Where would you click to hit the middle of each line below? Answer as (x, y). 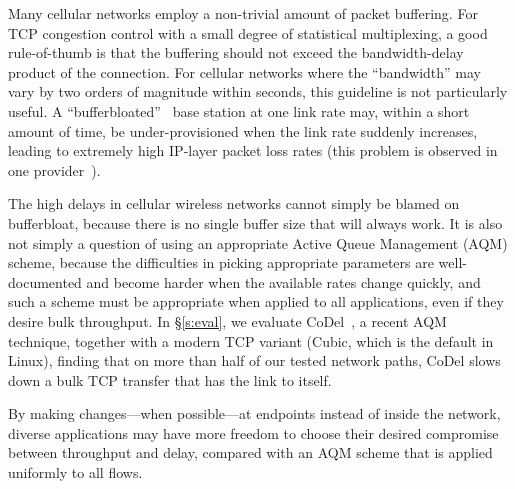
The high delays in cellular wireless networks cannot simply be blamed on (234, 203)
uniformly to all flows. (75, 472)
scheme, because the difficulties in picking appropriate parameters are (221, 262)
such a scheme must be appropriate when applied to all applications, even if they (256, 301)
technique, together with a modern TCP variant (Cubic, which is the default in (251, 340)
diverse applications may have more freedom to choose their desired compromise (253, 432)
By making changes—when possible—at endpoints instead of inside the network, (254, 413)
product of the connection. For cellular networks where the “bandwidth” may (244, 71)
